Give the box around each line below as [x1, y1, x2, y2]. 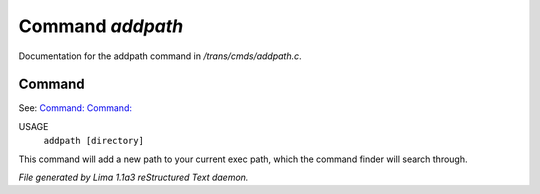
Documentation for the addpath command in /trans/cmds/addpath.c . [18, 50, 302, 62]
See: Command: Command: [18, 102, 132, 114]
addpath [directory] [43, 135, 145, 147]
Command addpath [18, 15, 184, 37]
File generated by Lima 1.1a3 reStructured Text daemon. [18, 171, 249, 184]
